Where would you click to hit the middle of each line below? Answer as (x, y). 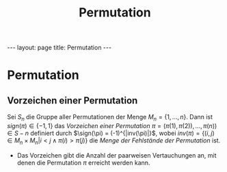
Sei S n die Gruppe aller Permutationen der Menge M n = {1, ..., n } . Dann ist (110, 118)
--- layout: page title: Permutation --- (59, 48)
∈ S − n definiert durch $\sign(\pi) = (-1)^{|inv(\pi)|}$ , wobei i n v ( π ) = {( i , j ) (111, 133)
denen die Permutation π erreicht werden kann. (83, 162)
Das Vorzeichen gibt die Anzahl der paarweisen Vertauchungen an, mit (117, 155)
